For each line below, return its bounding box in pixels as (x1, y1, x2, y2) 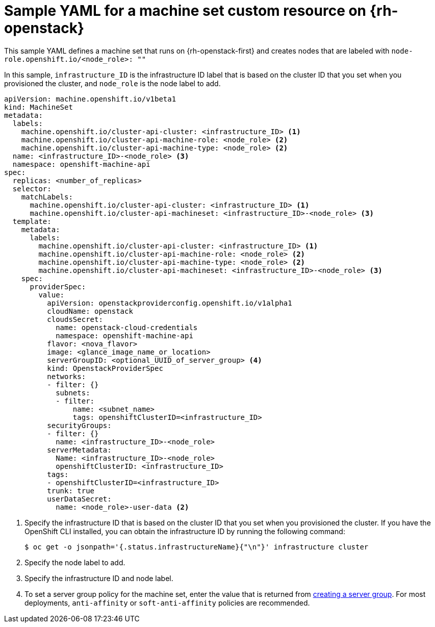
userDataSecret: (47, 494, 112, 503)
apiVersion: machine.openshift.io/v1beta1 (4, 94, 176, 103)
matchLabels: (21, 192, 73, 201)
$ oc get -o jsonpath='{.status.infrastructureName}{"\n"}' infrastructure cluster (24, 542, 369, 551)
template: (12, 217, 52, 225)
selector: (12, 184, 52, 193)
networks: (47, 372, 86, 381)
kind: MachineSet (4, 103, 73, 111)
